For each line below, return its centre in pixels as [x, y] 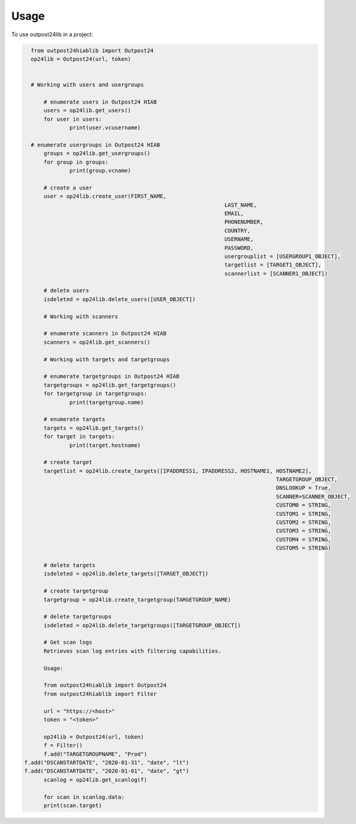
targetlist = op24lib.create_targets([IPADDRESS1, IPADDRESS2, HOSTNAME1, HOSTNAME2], [178, 471]
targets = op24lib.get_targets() [94, 428]
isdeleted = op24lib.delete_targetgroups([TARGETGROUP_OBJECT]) [142, 625]
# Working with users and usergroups [87, 85]
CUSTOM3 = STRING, [304, 531]
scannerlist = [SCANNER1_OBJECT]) [276, 273]
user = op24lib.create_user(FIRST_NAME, [105, 196]
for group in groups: [76, 162]
